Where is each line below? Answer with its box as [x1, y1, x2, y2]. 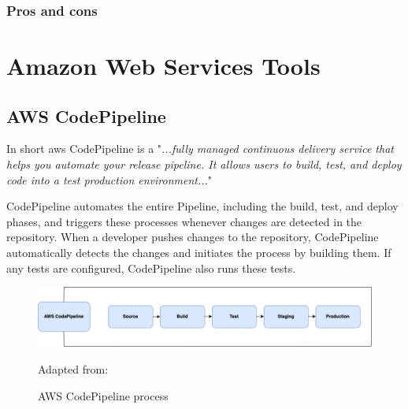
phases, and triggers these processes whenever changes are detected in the [6, 213, 362, 229]
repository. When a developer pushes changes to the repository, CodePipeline [6, 229, 379, 245]
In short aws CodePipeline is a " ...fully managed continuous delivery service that [6, 140, 394, 157]
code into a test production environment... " [6, 171, 213, 188]
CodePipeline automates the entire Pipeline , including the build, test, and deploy [6, 198, 399, 214]
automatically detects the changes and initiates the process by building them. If [6, 244, 391, 260]
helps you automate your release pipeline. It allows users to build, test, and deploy [6, 156, 402, 173]
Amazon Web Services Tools [6, 50, 321, 82]
